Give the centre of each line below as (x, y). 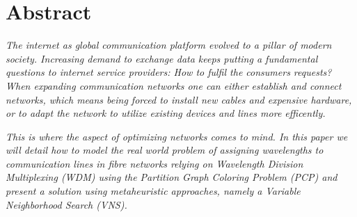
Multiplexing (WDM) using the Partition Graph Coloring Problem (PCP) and (172, 177)
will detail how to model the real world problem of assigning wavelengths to (165, 150)
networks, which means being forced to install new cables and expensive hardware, (179, 99)
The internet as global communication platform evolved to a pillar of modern (169, 45)
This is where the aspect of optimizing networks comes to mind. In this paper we (177, 136)
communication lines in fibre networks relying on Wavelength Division (154, 163)
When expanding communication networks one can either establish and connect (174, 85)
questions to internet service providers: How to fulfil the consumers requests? (169, 72)
